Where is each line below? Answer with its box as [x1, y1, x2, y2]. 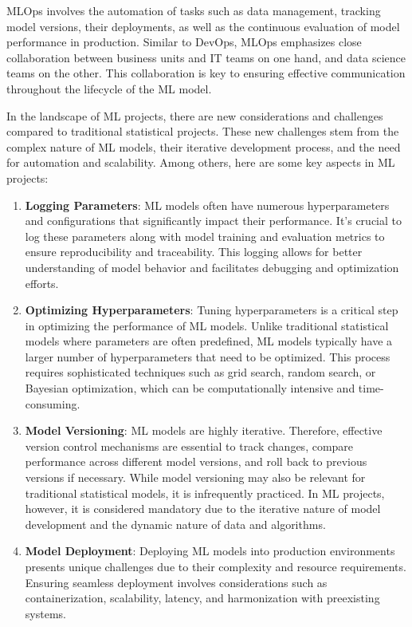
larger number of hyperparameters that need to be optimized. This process [25, 348, 390, 365]
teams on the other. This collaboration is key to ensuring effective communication [6, 65, 406, 81]
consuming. [25, 395, 80, 412]
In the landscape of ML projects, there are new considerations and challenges [6, 107, 383, 124]
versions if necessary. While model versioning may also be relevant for [25, 469, 366, 486]
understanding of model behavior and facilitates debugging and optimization [25, 258, 399, 275]
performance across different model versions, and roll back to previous [25, 453, 367, 470]
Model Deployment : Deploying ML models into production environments [25, 542, 395, 559]
